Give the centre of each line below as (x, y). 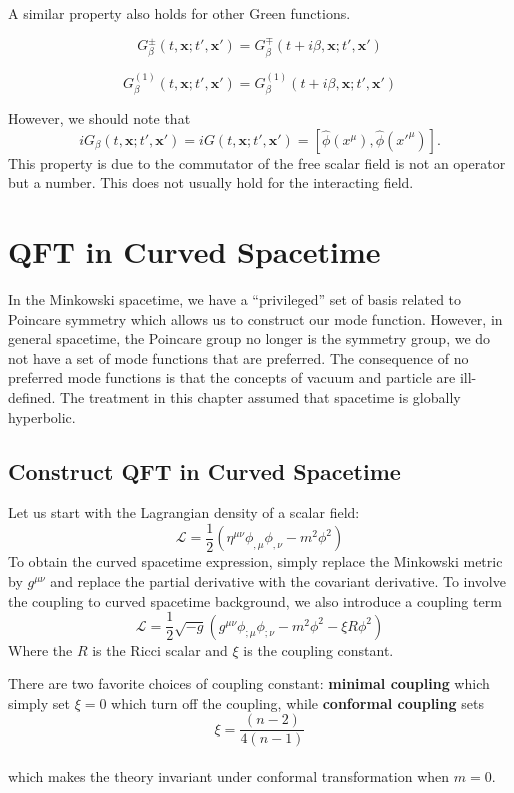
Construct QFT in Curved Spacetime (204, 470)
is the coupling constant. (318, 649)
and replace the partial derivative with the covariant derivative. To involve (278, 580)
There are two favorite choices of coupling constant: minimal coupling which (249, 683)
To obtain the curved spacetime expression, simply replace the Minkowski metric (255, 561)
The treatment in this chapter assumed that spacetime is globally (260, 396)
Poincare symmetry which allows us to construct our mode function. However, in (255, 318)
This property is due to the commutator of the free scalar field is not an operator (257, 162)
